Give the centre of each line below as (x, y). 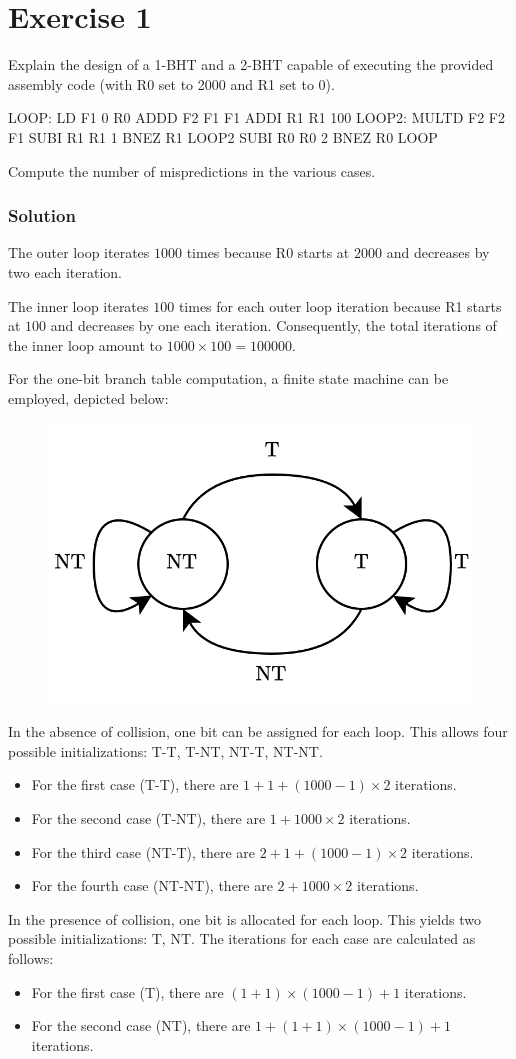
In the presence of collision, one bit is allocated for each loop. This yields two (244, 918)
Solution (42, 215)
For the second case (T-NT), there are (148, 818)
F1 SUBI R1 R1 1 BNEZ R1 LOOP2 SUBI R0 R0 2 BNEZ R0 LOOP (223, 136)
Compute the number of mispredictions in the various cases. (192, 170)
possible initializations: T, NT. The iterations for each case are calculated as (242, 938)
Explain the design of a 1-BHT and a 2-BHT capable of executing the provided (251, 64)
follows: (31, 957)
